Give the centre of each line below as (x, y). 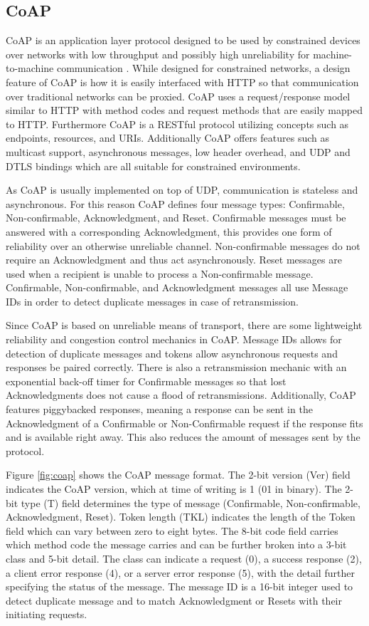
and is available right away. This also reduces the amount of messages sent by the (183, 437)
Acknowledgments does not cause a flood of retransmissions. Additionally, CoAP (181, 395)
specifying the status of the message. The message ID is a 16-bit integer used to (180, 586)
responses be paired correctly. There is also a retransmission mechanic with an (176, 367)
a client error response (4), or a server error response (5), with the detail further (180, 572)
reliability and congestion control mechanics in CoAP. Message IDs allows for (174, 339)
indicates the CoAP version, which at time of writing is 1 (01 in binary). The (174, 489)
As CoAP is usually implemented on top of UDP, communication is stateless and (182, 190)
